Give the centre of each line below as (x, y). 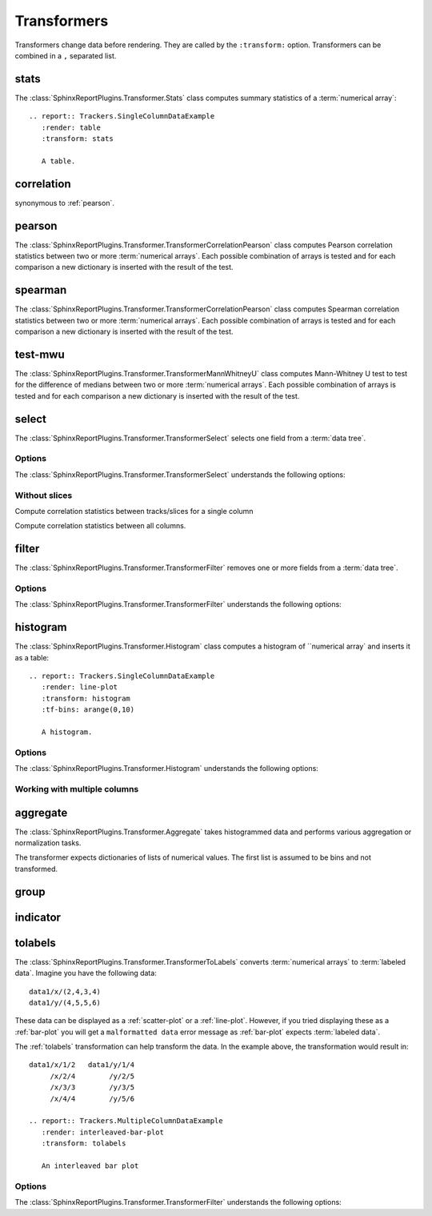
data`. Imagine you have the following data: (86, 973)
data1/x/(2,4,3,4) (65, 991)
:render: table (71, 127)
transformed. (36, 869)
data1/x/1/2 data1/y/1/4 (82, 1065)
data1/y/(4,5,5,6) (65, 1002)
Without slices (44, 495)
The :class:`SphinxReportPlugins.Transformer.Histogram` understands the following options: (167, 769)
